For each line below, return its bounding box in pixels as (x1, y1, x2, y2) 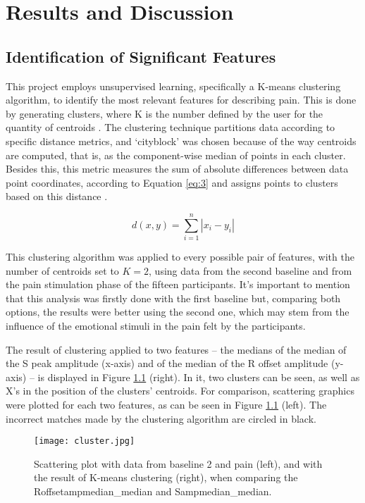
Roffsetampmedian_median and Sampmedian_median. (34, 484, 272, 499)
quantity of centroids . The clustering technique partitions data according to (6, 120, 335, 135)
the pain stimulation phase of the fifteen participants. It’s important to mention (6, 277, 350, 292)
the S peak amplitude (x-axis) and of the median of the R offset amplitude (6, 356, 328, 371)
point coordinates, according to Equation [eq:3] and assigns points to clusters (6, 175, 338, 190)
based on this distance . (6, 189, 108, 204)
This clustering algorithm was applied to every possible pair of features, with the (6, 249, 354, 264)
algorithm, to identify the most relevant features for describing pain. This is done (6, 92, 357, 107)
